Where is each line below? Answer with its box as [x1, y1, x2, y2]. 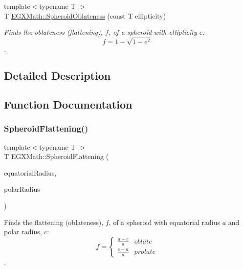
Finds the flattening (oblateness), [4, 217, 104, 227]
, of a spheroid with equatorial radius [109, 217, 221, 227]
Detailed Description [4, 68, 111, 83]
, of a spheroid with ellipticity [108, 27, 197, 37]
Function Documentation [4, 97, 133, 112]
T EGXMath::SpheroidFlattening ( [4, 151, 109, 161]
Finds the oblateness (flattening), [4, 27, 103, 37]
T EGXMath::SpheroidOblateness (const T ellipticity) [4, 10, 166, 21]
